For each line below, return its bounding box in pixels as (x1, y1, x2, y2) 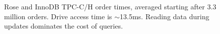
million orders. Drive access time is (4, 11, 112, 21)
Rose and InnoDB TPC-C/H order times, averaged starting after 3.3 (4, 1, 216, 11)
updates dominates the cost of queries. (4, 21, 123, 31)
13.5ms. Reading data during (119, 11, 209, 21)
